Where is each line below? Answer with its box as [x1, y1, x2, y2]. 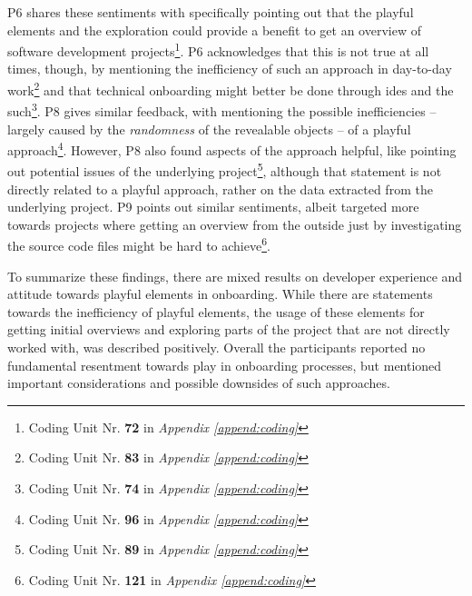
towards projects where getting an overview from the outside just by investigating [7, 214, 462, 233]
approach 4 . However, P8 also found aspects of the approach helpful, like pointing [7, 138, 457, 159]
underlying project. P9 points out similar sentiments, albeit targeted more [7, 197, 419, 216]
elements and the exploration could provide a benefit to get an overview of [7, 20, 421, 39]
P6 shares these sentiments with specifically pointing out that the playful [7, 3, 414, 21]
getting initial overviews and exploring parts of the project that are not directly [7, 320, 450, 339]
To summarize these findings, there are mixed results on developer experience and [7, 266, 463, 285]
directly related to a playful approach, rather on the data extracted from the [7, 179, 433, 198]
